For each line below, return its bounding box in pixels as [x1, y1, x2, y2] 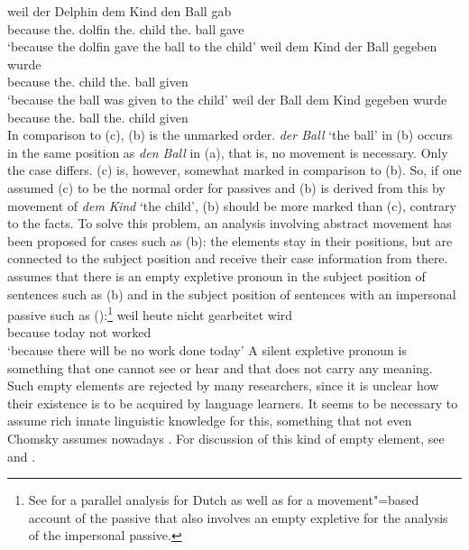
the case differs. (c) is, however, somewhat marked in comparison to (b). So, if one [7, 160, 462, 179]
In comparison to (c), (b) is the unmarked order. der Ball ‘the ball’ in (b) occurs [7, 125, 453, 144]
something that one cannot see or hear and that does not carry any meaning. [7, 358, 433, 377]
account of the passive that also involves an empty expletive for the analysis [28, 508, 448, 527]
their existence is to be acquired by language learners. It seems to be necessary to [7, 393, 458, 412]
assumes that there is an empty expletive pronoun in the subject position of [7, 266, 426, 285]
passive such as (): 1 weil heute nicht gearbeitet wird [7, 303, 293, 324]
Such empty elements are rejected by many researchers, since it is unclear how [7, 376, 439, 395]
